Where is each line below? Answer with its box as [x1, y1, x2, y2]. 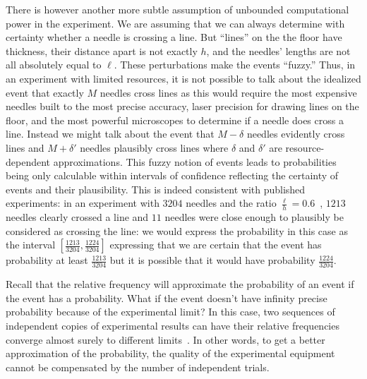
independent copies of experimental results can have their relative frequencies [6, 318, 339, 332]
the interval [6, 237, 56, 252]
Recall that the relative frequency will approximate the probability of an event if [6, 277, 354, 291]
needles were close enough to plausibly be [164, 210, 344, 224]
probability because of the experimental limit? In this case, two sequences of [6, 304, 335, 319]
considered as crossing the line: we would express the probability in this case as [6, 223, 348, 238]
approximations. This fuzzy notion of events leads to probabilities [53, 154, 337, 169]
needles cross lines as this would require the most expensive [100, 85, 357, 100]
